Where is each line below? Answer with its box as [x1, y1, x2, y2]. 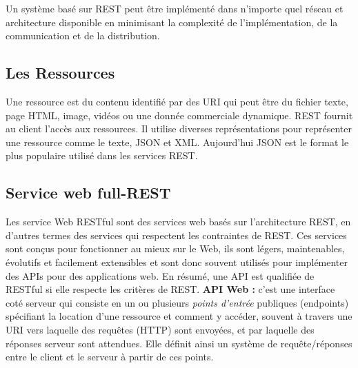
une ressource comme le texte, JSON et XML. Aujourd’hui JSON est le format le [6, 134, 349, 149]
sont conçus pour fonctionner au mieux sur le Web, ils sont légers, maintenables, [6, 241, 345, 256]
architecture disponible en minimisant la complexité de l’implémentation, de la [6, 14, 338, 29]
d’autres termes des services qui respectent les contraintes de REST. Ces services [6, 227, 347, 242]
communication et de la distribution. [6, 28, 160, 43]
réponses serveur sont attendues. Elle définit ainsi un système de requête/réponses [6, 336, 352, 350]
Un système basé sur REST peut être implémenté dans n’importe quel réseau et [6, 1, 344, 15]
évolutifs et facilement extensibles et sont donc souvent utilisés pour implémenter [6, 254, 348, 269]
